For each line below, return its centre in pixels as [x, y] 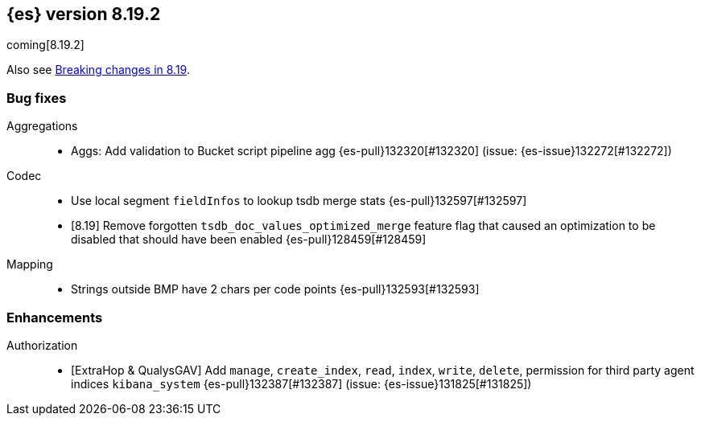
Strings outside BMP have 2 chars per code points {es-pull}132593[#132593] [275, 289]
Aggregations [42, 126]
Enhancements [55, 317]
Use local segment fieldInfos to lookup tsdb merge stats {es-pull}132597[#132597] [299, 201]
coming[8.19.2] [45, 45]
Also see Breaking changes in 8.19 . [98, 70]
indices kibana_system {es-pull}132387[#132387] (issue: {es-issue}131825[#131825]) [301, 383]
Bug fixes [37, 98]
